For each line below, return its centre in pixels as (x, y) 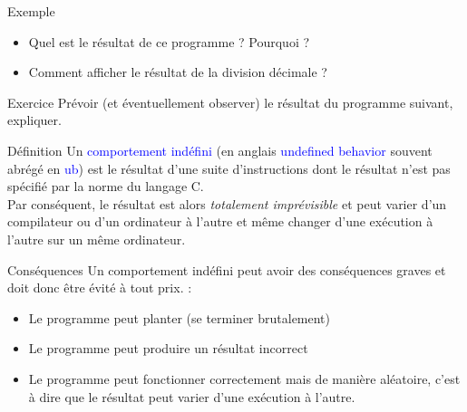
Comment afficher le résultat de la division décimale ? (178, 72)
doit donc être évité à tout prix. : (100, 287)
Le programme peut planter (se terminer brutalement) (180, 317)
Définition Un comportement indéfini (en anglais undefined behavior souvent (220, 150)
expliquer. (34, 120)
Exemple (31, 11)
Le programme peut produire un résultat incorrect (168, 348)
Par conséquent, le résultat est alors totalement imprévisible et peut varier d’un (227, 203)
